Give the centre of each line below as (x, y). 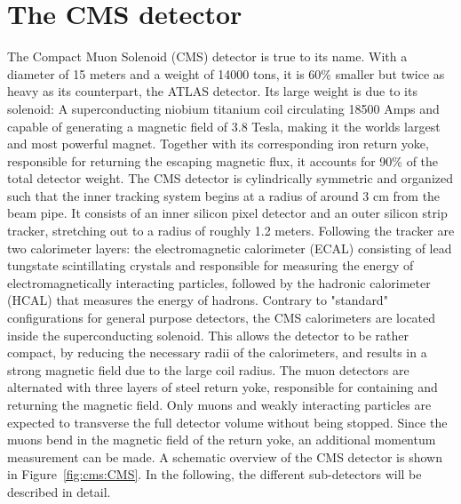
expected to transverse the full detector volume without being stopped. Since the (227, 422)
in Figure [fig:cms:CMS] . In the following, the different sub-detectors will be (215, 474)
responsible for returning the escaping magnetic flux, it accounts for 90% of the (223, 160)
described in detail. (59, 491)
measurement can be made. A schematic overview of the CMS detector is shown (225, 456)
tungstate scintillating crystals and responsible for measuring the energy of (211, 265)
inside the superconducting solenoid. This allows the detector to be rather (208, 335)
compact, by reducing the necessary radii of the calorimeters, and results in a (217, 352)
